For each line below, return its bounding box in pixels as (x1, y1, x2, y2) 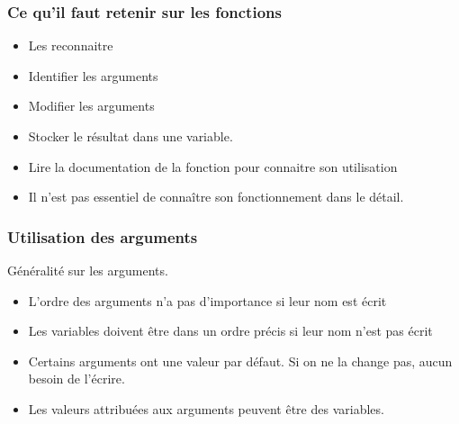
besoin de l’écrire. (28, 369, 125, 388)
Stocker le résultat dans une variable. (28, 127, 233, 145)
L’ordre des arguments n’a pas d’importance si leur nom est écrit (28, 291, 387, 310)
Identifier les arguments (28, 66, 158, 85)
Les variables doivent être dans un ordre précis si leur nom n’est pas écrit (28, 321, 433, 340)
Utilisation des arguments (7, 225, 198, 248)
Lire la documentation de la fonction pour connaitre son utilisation (28, 157, 398, 176)
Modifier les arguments (28, 96, 155, 115)
